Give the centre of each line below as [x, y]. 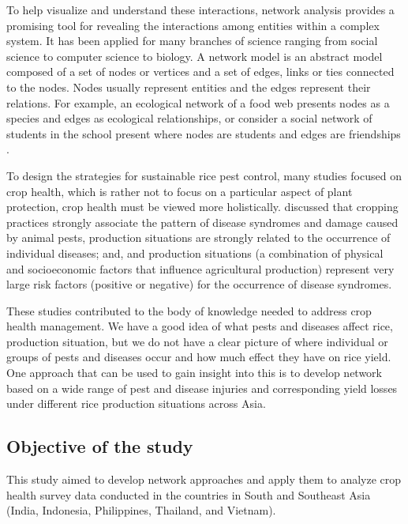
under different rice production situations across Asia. [136, 403]
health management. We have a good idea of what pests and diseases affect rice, [200, 326]
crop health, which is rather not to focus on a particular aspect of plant [180, 191]
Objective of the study [100, 446]
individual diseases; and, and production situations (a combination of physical [195, 253]
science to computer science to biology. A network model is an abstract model [195, 56]
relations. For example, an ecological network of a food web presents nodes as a [198, 102]
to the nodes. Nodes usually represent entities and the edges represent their [189, 87]
